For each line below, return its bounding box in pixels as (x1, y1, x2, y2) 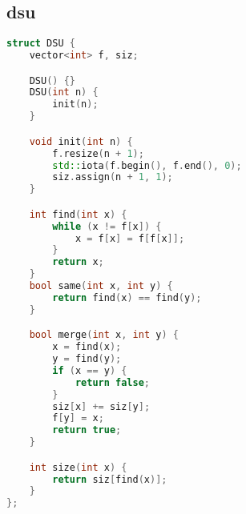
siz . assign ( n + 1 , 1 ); (52, 171, 173, 183)
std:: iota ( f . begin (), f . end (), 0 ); (52, 159, 242, 171)
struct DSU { (6, 38, 75, 50)
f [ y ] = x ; (52, 412, 104, 424)
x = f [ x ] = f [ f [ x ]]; (75, 232, 185, 244)
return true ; (52, 424, 122, 436)
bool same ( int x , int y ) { (29, 280, 173, 292)
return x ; (52, 256, 104, 268)
